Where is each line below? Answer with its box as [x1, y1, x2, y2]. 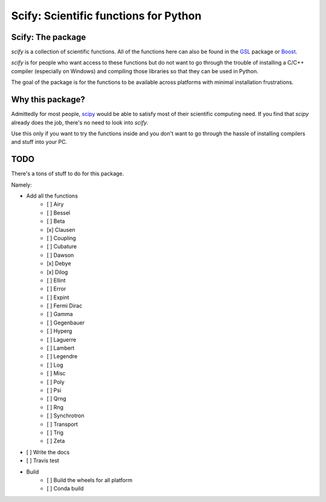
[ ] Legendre [46, 353, 78, 360]
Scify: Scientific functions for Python [11, 9, 202, 22]
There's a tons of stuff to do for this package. [11, 170, 124, 178]
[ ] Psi [46, 387, 62, 394]
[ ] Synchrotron [46, 412, 85, 419]
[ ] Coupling [46, 234, 77, 242]
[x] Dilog [46, 268, 68, 275]
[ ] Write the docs [26, 448, 70, 455]
